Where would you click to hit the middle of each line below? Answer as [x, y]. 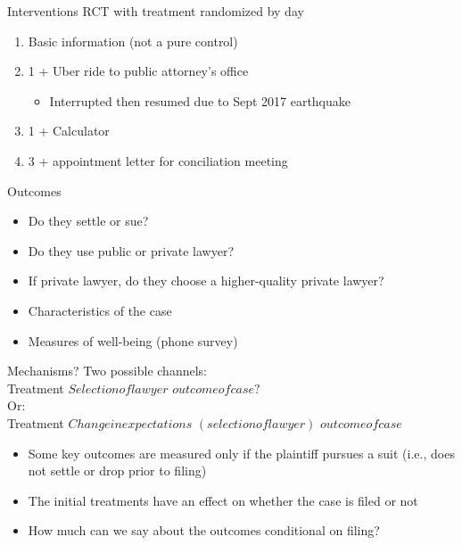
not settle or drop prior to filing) [117, 471]
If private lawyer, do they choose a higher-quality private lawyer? [206, 281]
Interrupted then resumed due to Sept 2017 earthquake [200, 100]
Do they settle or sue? [88, 221]
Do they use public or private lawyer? [131, 250]
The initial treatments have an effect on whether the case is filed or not [223, 500]
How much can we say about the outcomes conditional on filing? [204, 530]
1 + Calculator [69, 131]
